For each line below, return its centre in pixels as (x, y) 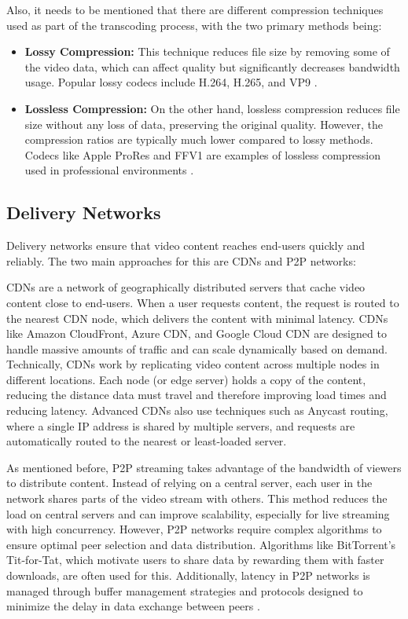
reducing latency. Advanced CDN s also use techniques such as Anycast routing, (197, 410)
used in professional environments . (109, 170)
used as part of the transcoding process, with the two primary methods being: (194, 25)
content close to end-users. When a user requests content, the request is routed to (203, 302)
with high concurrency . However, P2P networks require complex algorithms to (194, 529)
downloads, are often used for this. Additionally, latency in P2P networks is (188, 575)
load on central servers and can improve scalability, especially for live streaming (198, 513)
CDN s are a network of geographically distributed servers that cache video (186, 287)
